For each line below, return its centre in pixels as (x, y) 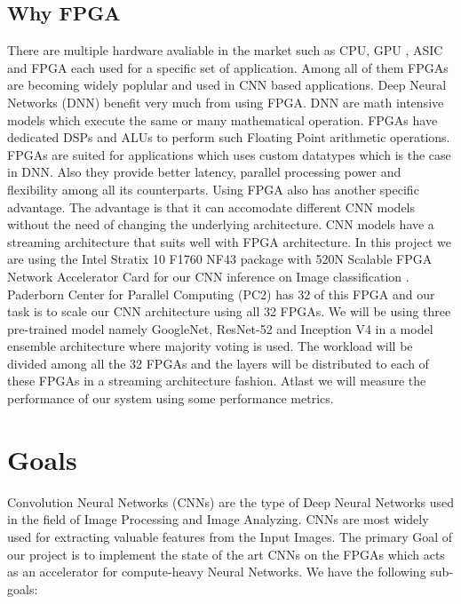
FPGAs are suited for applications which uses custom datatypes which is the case (229, 154)
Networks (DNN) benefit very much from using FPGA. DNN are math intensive (226, 102)
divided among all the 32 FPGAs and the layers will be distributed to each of (218, 363)
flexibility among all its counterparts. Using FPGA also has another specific (213, 189)
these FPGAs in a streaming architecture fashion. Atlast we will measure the (217, 381)
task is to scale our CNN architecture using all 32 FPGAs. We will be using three (229, 311)
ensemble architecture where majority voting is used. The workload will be (210, 346)
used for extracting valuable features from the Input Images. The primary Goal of (230, 536)
